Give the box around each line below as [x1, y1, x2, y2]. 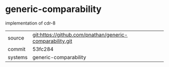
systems [8, 53, 28, 60]
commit [8, 45, 26, 52]
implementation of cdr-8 [5, 20, 56, 26]
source [8, 34, 24, 41]
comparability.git [32, 37, 72, 44]
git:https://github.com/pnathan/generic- [32, 31, 128, 38]
